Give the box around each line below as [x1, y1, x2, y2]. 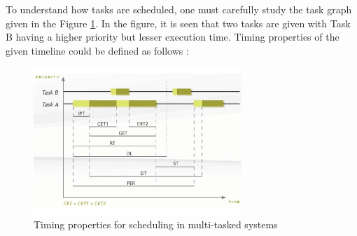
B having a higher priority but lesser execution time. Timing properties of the [6, 29, 339, 44]
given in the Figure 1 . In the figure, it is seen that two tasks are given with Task [6, 15, 351, 30]
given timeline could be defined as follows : [6, 43, 189, 57]
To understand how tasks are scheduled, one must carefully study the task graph [6, 2, 352, 16]
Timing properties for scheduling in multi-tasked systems [34, 216, 278, 231]
